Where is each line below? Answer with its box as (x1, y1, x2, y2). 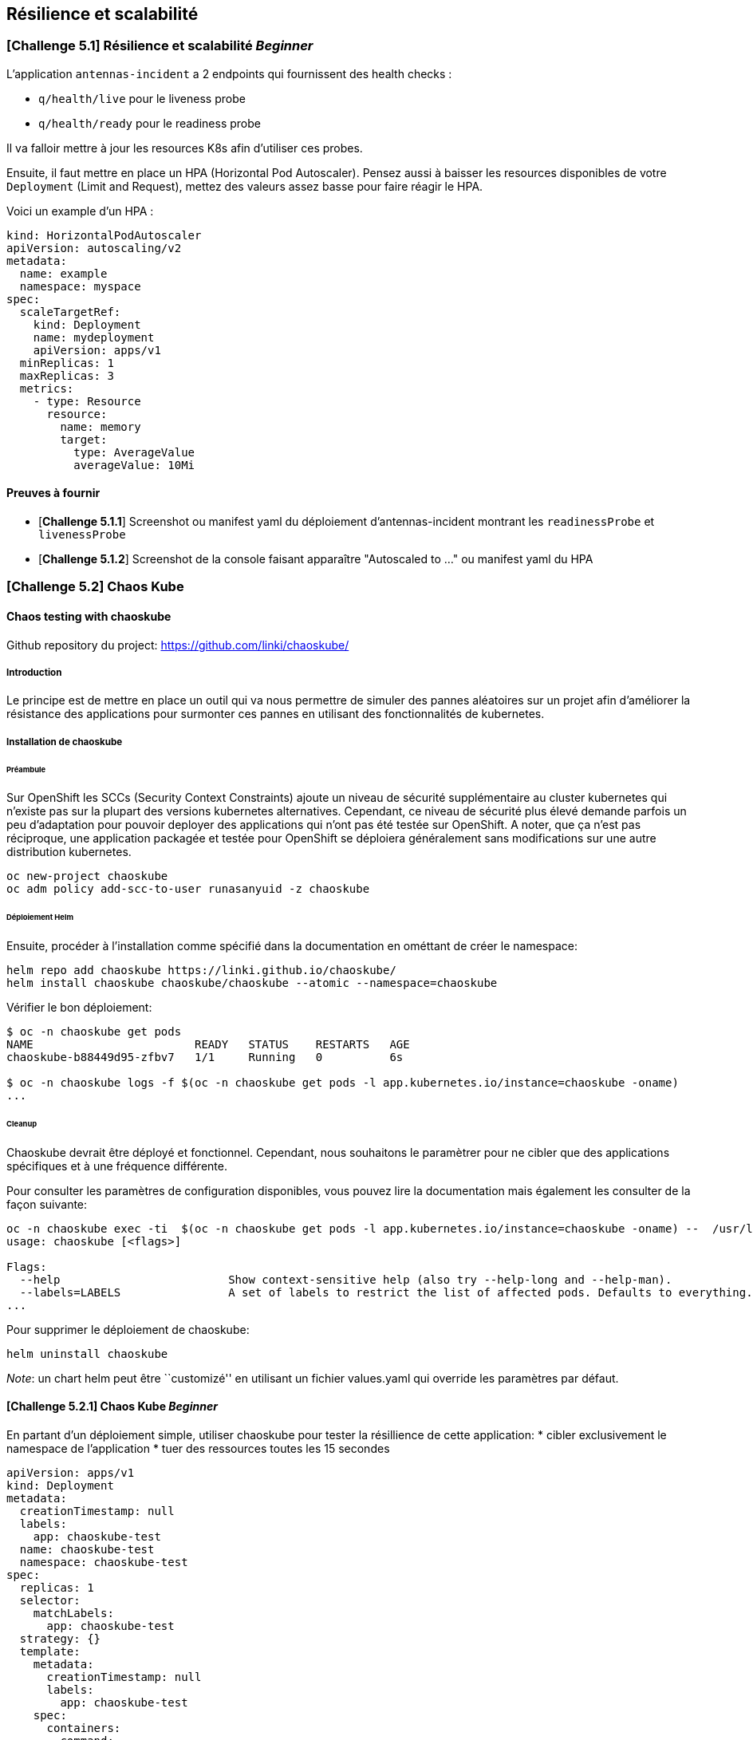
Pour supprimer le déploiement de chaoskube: (6, 1322, 250, 1336)
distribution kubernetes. (6, 845, 132, 859)
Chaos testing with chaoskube (6, 610, 171, 623)
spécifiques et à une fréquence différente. (6, 1158, 227, 1173)
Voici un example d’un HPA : (6, 203, 154, 218)
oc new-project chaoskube (6, 870, 168, 883)
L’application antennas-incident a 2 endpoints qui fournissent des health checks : (6, 66, 452, 81)
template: (19, 1645, 81, 1659)
